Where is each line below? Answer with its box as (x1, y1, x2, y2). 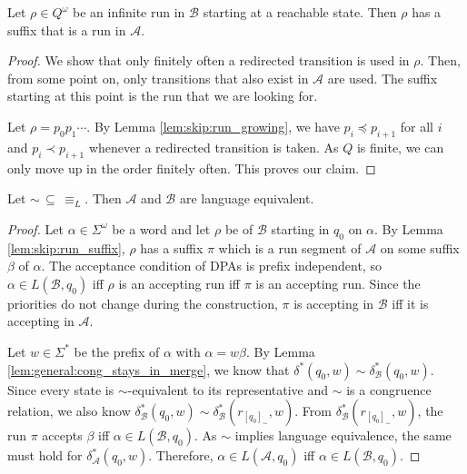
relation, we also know (7, 401, 131, 420)
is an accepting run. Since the (255, 273, 421, 292)
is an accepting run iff (118, 273, 240, 292)
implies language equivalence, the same (234, 426, 452, 445)
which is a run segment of (218, 238, 362, 257)
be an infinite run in (73, 3, 185, 21)
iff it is (392, 293, 429, 312)
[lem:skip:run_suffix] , (7, 238, 125, 257)
